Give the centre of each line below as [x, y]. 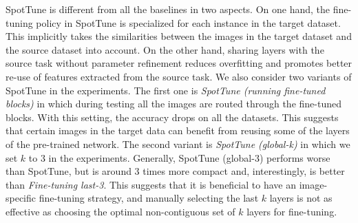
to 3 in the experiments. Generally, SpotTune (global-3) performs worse [179, 157]
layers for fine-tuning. [292, 211]
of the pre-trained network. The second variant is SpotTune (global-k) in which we [178, 144]
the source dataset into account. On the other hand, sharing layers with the [165, 49]
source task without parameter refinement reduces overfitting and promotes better [179, 63]
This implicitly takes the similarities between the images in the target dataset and [179, 36]
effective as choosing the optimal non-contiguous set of [120, 211]
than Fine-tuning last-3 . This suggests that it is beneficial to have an [151, 184]
